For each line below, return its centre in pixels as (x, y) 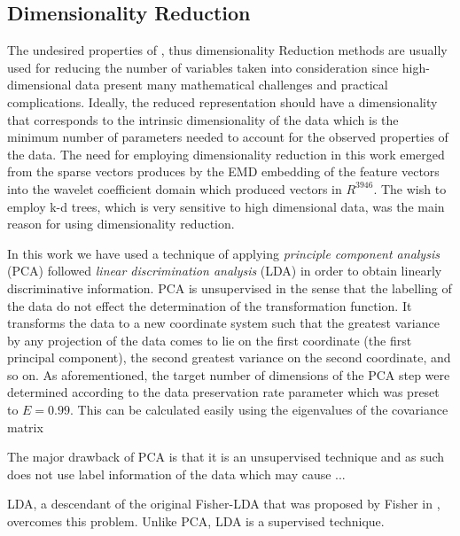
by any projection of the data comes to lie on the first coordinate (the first (210, 340)
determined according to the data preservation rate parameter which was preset (223, 392)
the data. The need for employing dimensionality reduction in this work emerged (226, 154)
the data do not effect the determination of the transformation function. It (210, 305)
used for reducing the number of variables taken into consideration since (203, 67)
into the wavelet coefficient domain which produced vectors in (175, 188)
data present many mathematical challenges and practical (232, 85)
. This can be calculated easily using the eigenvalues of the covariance (259, 410)
